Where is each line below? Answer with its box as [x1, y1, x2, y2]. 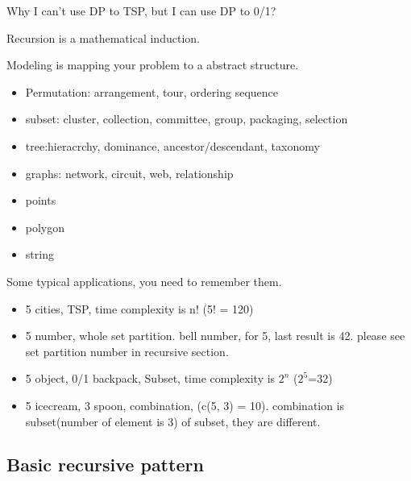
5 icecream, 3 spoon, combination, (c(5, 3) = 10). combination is [25, 396, 345, 413]
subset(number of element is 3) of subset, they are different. [25, 413, 321, 429]
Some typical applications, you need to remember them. [6, 272, 282, 289]
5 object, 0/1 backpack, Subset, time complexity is [25, 370, 276, 387]
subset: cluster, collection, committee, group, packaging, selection [25, 110, 348, 127]
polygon [25, 218, 65, 235]
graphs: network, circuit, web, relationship [25, 164, 234, 181]
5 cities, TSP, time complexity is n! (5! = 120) [25, 300, 254, 317]
